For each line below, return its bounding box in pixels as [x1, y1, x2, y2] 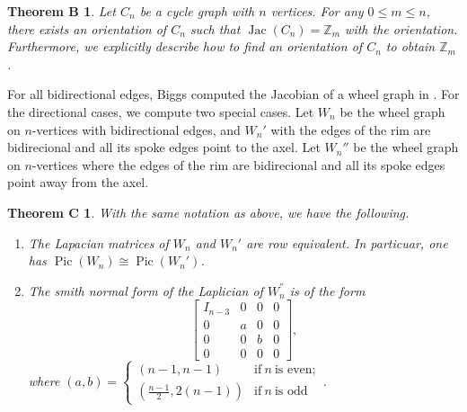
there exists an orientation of [7, 19, 167, 38]
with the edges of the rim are [270, 120, 431, 139]
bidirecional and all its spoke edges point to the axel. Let [7, 138, 321, 157]
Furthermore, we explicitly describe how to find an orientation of [7, 37, 363, 56]
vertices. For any [270, 2, 364, 20]
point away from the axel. [7, 173, 149, 192]
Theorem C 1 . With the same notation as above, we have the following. [7, 202, 410, 221]
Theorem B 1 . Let [7, 2, 116, 20]
